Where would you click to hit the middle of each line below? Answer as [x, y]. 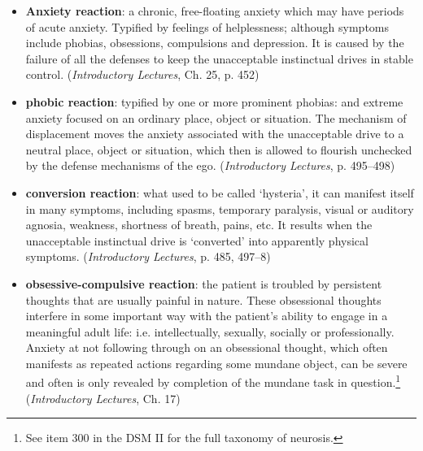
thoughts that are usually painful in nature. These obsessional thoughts [203, 299]
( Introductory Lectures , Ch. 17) [103, 398]
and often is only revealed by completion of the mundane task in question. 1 [213, 381]
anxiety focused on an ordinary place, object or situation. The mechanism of [216, 117]
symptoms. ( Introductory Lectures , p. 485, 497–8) [148, 256]
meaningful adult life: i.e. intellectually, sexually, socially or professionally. [210, 331]
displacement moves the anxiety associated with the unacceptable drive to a [215, 134]
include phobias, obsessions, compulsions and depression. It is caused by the [215, 43]
